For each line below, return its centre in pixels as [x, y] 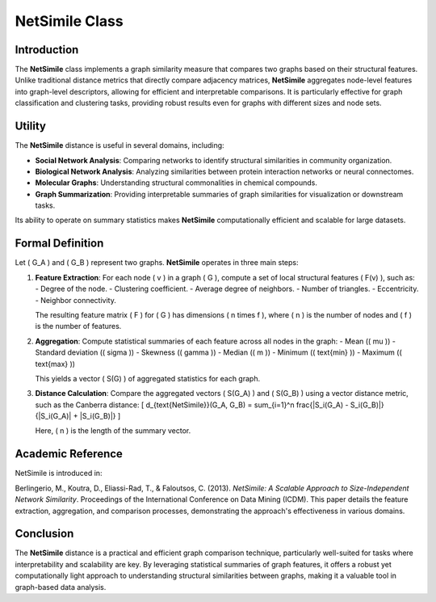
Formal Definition [59, 244]
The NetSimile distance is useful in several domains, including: [120, 145]
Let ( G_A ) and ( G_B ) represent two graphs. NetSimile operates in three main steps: [157, 263]
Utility [30, 126]
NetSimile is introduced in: [59, 474]
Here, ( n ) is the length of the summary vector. [113, 431]
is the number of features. [78, 326]
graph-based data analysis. [61, 587]
